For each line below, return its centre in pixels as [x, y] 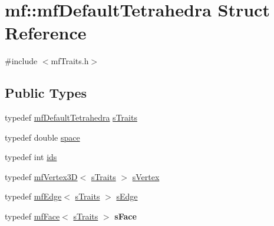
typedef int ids [31, 157]
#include [21, 61]
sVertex [146, 176]
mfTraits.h [70, 61]
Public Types [46, 93]
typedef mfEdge [33, 196]
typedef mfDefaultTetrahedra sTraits [71, 117]
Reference [46, 33]
